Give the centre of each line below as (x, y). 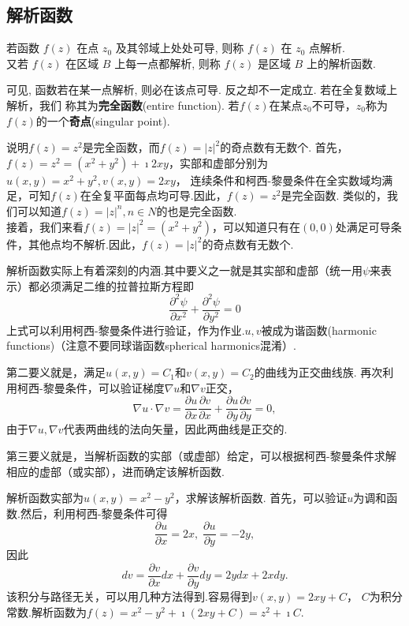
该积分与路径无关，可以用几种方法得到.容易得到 (129, 596)
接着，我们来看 (45, 226)
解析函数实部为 (45, 498)
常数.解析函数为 (46, 611)
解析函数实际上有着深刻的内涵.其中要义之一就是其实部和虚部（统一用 (184, 270)
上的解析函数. (341, 63)
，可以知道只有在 (257, 226)
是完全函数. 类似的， (334, 195)
